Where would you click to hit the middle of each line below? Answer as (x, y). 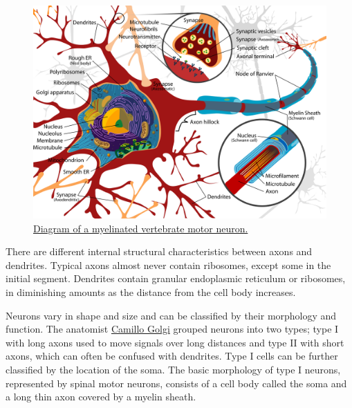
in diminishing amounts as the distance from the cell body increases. (151, 292)
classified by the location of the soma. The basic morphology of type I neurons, (173, 369)
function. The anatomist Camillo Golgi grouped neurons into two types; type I (172, 329)
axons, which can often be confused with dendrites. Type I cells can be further (172, 356)
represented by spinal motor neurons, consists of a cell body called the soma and (176, 383)
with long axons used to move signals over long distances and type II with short (175, 342)
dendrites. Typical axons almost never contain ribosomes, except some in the (168, 265)
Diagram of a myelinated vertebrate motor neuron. (141, 228)
